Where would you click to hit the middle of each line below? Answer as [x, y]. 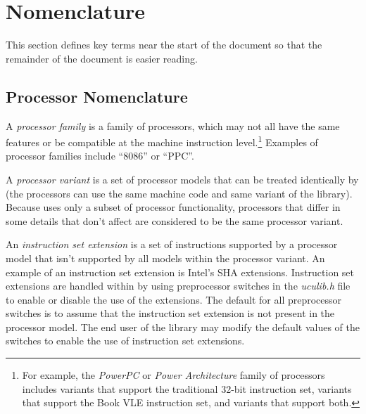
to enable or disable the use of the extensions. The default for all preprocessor [174, 299]
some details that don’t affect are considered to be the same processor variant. [175, 220]
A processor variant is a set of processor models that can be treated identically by [182, 179]
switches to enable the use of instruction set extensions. [125, 341]
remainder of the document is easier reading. [102, 58]
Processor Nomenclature [97, 96]
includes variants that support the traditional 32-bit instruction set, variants [187, 388]
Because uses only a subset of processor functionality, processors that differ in [173, 207]
